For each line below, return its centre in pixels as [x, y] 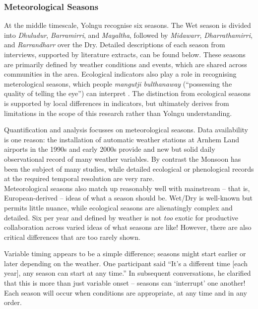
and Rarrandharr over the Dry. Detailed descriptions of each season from [115, 45]
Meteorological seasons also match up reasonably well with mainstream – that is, [127, 188]
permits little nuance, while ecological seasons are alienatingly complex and [118, 207]
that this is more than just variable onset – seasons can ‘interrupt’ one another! [125, 283]
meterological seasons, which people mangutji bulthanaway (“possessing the [118, 83]
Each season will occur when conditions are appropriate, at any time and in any [126, 292]
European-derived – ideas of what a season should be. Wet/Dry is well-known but [129, 198]
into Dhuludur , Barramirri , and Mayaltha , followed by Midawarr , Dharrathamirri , [128, 35]
